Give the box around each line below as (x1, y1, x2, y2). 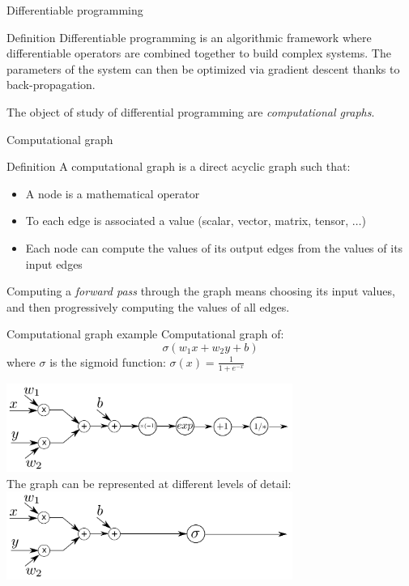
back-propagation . (6, 76, 96, 93)
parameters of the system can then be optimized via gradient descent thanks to (6, 60, 400, 77)
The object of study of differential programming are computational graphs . (6, 103, 375, 120)
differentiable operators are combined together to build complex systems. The (6, 45, 391, 62)
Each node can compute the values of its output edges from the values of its (25, 239, 403, 256)
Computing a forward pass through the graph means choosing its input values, (6, 282, 395, 299)
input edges (25, 255, 83, 272)
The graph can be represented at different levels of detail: (6, 474, 292, 491)
